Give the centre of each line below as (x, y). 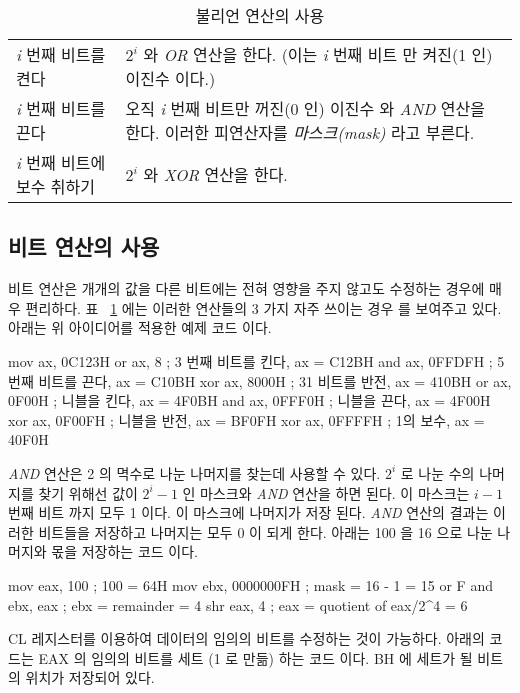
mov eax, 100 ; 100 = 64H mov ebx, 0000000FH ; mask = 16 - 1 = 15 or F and (250, 584)
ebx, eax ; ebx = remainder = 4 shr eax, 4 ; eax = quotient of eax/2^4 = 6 (238, 604)
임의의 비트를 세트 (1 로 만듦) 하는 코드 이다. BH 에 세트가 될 (282, 657)
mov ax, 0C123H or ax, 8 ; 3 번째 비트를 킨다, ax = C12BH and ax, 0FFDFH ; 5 (256, 360)
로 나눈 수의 (437, 472)
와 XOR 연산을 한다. (215, 174)
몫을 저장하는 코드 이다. (124, 551)
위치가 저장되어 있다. (90, 677)
